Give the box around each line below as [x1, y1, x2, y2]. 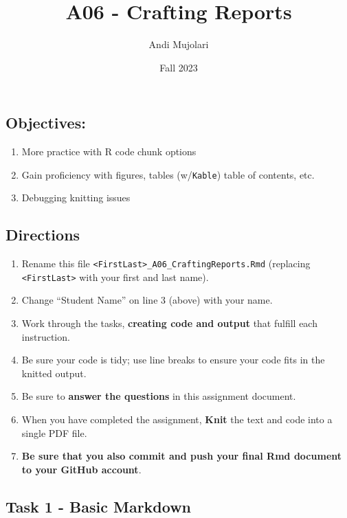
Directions [5, 224, 80, 245]
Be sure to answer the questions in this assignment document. [21, 389, 296, 403]
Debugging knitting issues [21, 190, 131, 205]
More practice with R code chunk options [21, 144, 197, 159]
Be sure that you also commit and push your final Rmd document [21, 449, 342, 463]
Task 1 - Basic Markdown [5, 495, 192, 517]
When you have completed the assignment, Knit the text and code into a [21, 412, 333, 427]
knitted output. [21, 365, 87, 380]
